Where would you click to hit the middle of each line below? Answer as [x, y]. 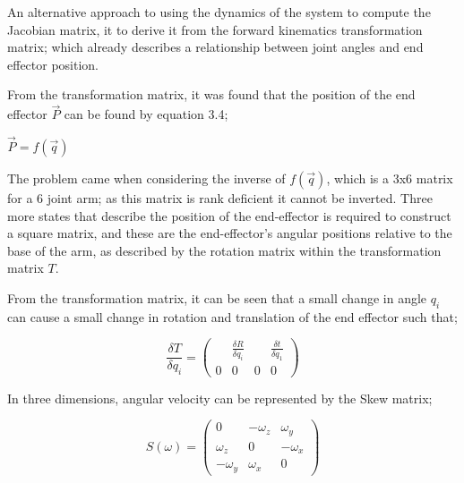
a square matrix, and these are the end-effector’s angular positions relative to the [230, 233]
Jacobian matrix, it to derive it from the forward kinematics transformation [215, 29]
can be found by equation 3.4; [146, 114]
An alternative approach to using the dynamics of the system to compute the [219, 12]
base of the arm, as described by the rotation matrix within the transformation [224, 250]
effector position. [53, 64]
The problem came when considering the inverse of [146, 178]
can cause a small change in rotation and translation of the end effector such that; [232, 316]
